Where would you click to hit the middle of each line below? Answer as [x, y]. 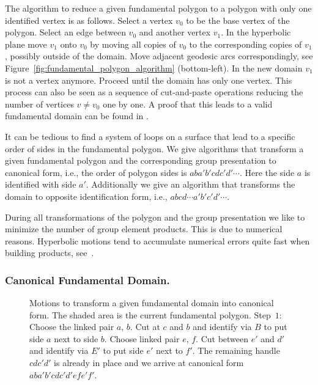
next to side [76, 338]
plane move [26, 44]
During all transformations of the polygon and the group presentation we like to [155, 217]
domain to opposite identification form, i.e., [86, 196]
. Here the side [267, 172]
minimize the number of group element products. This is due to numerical [144, 229]
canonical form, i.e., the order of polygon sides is [96, 172]
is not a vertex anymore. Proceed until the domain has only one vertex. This [149, 80]
